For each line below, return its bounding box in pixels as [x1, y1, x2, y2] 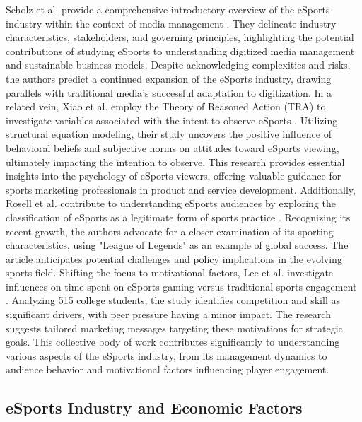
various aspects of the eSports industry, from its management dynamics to [6, 348, 327, 363]
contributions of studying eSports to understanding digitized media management [6, 43, 355, 58]
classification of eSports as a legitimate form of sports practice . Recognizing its [6, 209, 351, 224]
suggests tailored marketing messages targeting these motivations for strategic [6, 320, 343, 335]
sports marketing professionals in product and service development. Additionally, [6, 182, 356, 197]
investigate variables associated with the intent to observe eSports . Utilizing [6, 112, 338, 127]
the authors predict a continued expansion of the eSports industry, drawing [6, 71, 332, 86]
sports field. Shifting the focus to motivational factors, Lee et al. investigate [6, 265, 334, 280]
